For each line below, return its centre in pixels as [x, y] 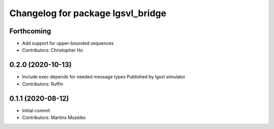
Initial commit [36, 110]
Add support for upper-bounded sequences [68, 44]
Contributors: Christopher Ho [53, 50]
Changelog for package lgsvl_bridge [88, 13]
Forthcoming [30, 31]
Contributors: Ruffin [43, 84]
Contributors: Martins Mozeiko [54, 118]
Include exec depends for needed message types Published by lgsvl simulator [104, 77]
